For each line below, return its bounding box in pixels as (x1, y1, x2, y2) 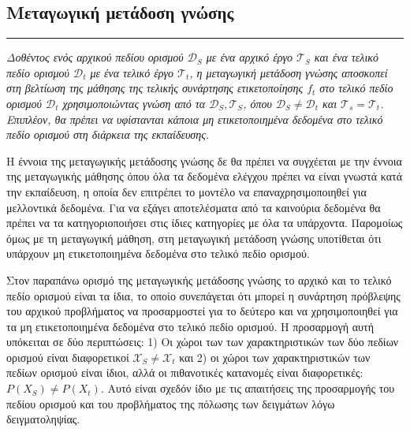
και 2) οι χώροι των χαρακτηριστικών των (179, 348, 371, 365)
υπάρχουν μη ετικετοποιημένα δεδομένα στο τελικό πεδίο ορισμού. (6, 245, 310, 262)
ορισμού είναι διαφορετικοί (6, 348, 129, 365)
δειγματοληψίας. (6, 411, 80, 427)
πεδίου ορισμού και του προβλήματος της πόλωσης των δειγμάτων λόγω (6, 395, 335, 412)
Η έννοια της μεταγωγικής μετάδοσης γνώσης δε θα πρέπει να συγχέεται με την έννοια (6, 152, 402, 169)
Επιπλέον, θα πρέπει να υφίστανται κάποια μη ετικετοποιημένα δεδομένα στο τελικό (6, 110, 383, 127)
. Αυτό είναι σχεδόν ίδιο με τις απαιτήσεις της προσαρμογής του (100, 380, 395, 397)
